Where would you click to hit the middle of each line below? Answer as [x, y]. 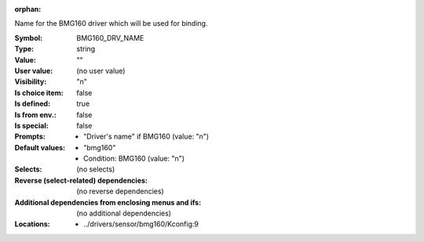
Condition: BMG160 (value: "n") [134, 159]
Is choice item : [39, 92]
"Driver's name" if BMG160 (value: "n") [146, 136]
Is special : [31, 125]
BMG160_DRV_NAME [110, 38]
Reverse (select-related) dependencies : [81, 180]
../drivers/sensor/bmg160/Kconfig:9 [141, 224]
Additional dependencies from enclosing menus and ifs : [108, 202]
